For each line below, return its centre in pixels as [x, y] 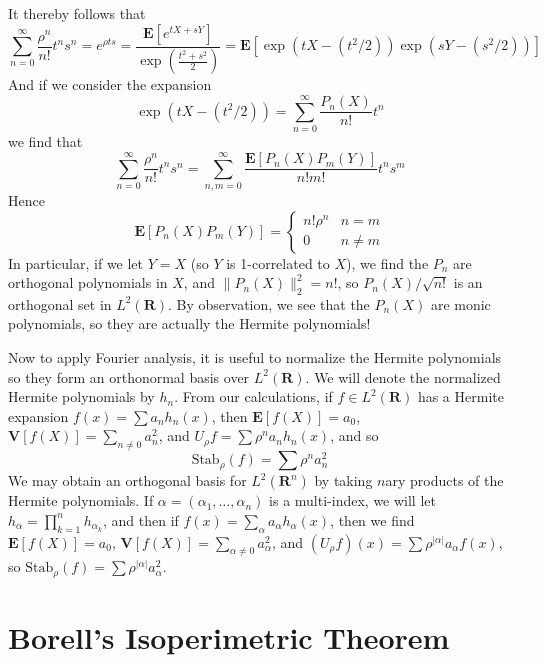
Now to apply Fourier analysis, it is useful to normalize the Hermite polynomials [255, 357]
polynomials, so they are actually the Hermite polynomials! [189, 323]
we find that [45, 141]
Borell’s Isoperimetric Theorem [229, 637]
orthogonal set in [60, 303]
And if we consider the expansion [110, 84]
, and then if [140, 519]
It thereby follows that [77, 13]
